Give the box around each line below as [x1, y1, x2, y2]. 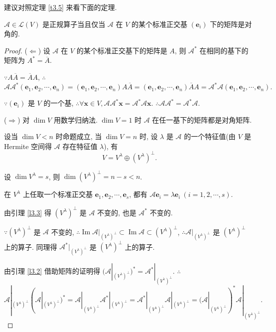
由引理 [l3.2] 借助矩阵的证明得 [4, 266, 100, 276]
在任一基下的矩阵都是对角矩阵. [152, 114, 252, 125]
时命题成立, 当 [55, 131, 102, 142]
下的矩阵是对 [210, 18, 252, 29]
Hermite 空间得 [4, 141, 52, 151]
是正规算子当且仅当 [42, 18, 106, 29]
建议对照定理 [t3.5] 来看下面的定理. [4, 2, 117, 12]
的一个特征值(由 [184, 131, 236, 142]
